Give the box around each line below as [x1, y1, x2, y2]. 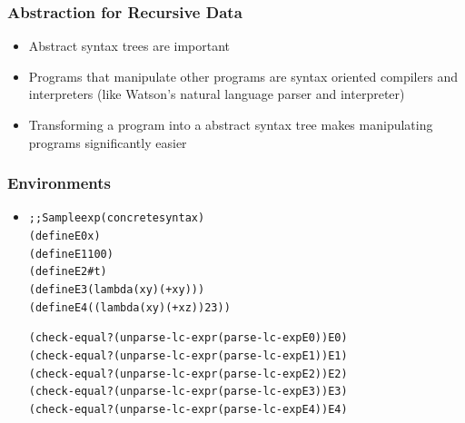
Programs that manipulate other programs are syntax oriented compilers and [28, 66, 458, 85]
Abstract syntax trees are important [28, 36, 231, 55]
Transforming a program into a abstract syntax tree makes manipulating [28, 115, 433, 133]
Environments [7, 172, 112, 194]
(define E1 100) [28, 247, 114, 261]
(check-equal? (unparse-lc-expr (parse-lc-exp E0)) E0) [28, 331, 348, 345]
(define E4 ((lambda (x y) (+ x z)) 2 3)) [28, 300, 231, 314]
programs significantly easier [28, 133, 187, 152]
